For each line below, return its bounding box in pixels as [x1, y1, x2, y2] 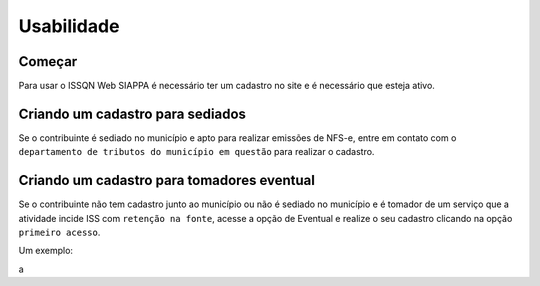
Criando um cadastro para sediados [18, 105, 247, 122]
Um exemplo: [18, 245, 74, 257]
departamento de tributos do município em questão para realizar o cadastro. [18, 146, 375, 158]
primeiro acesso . [18, 226, 101, 239]
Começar [18, 53, 78, 70]
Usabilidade [18, 15, 120, 37]
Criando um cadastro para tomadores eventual [18, 172, 315, 189]
